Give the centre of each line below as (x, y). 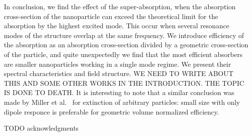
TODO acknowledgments (41, 128)
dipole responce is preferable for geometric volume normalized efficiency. (112, 111)
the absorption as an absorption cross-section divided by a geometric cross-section (126, 45)
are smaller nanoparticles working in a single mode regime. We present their (117, 64)
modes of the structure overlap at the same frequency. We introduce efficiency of (124, 35)
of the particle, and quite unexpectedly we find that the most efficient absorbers (123, 54)
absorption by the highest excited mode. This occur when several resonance (117, 26)
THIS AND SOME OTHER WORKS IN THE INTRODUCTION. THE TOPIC (124, 83)
